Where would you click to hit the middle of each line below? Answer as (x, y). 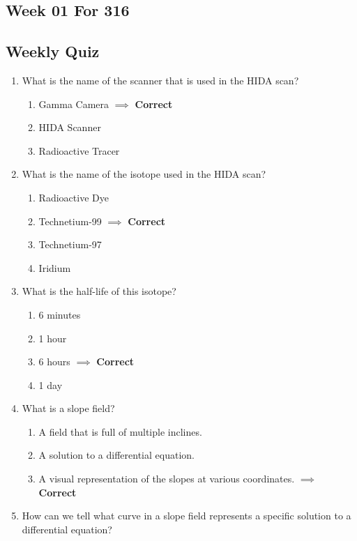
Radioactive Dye (74, 197)
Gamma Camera (74, 104)
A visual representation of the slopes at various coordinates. (167, 479)
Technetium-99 (70, 221)
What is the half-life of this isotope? (99, 291)
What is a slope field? (68, 408)
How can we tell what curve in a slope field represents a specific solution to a (187, 516)
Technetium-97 (70, 244)
